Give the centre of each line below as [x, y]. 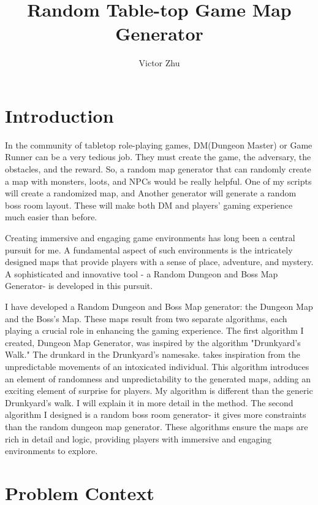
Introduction [59, 115]
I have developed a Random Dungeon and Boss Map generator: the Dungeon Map [159, 306]
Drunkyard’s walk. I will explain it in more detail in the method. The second [149, 402]
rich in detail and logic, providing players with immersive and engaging [138, 438]
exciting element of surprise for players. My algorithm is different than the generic [159, 391]
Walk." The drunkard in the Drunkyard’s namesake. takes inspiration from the [153, 354]
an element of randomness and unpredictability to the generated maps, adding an [158, 378]
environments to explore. [51, 451]
